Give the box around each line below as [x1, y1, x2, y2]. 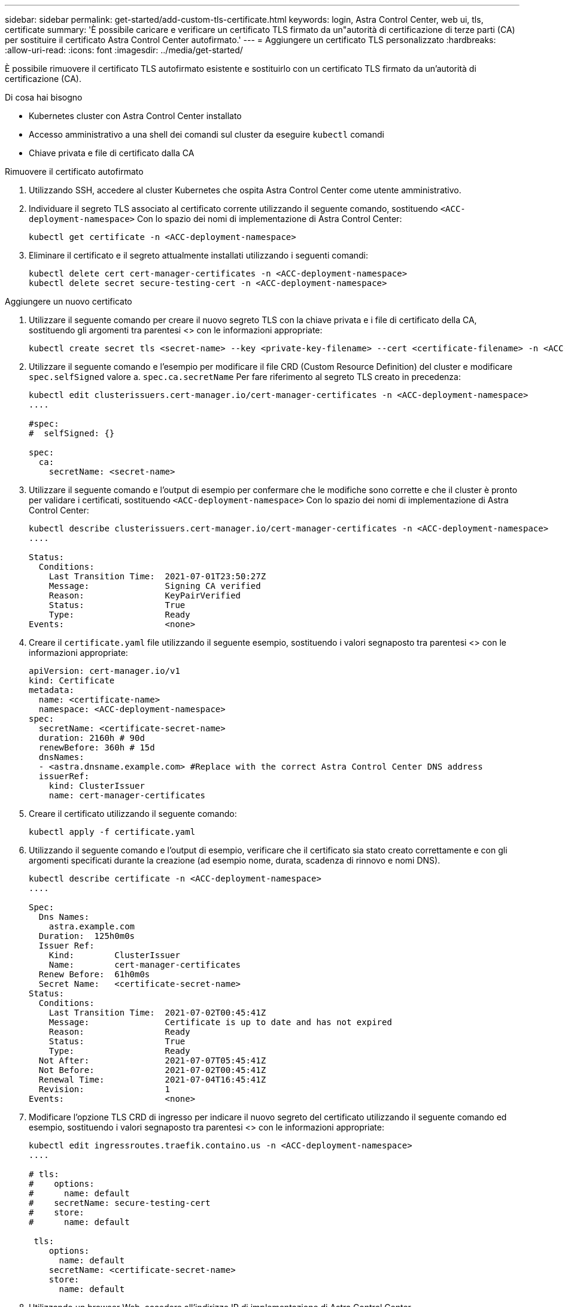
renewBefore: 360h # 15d [38, 743, 155, 752]
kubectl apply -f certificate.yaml [29, 827, 196, 837]
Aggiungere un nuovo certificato [5, 296, 132, 306]
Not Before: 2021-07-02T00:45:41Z [38, 1065, 266, 1075]
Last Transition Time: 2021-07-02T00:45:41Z [48, 1008, 266, 1017]
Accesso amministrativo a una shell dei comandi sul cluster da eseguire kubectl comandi [29, 129, 384, 139]
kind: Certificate [29, 676, 115, 685]
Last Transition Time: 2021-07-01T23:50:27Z [48, 572, 266, 581]
